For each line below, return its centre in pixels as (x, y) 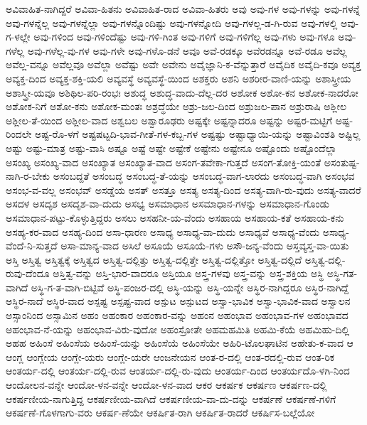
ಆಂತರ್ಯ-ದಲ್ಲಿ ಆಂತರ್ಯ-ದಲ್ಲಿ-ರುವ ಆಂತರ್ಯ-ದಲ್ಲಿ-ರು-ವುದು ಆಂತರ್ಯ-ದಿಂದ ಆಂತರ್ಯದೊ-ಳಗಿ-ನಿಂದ (178, 371)
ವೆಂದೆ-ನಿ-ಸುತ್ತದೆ (32, 246)
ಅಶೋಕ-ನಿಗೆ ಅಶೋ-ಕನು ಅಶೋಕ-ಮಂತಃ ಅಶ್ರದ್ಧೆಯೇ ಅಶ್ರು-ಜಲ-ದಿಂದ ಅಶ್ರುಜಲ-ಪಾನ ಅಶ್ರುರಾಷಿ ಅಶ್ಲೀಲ (176, 106)
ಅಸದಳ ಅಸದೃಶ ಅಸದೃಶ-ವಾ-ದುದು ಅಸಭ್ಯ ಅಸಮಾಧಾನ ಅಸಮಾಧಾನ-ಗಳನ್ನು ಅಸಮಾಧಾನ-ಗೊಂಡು (168, 204)
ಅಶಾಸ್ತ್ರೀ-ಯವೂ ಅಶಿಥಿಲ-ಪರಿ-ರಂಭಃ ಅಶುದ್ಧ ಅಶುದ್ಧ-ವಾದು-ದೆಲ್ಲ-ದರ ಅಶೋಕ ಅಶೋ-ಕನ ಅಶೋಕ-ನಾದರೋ (182, 92)
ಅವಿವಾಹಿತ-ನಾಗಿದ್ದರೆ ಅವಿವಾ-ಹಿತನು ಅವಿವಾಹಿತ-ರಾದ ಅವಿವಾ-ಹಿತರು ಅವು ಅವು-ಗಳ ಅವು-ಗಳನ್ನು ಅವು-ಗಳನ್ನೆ (183, 9)
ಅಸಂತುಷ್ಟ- (342, 162)
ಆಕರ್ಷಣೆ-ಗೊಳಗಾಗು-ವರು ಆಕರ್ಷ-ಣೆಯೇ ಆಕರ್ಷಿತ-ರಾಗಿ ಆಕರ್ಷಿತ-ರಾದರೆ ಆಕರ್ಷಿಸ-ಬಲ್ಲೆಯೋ (160, 413)
